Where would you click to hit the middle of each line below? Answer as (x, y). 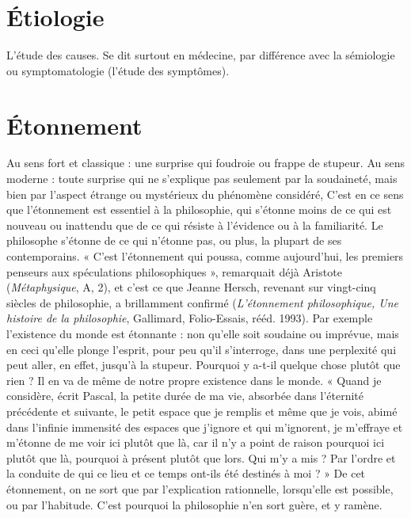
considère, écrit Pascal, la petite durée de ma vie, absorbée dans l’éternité (185, 396)
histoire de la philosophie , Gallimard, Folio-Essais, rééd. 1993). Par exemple (190, 318)
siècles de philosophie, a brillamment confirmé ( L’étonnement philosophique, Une (202, 302)
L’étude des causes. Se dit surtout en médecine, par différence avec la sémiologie (201, 55)
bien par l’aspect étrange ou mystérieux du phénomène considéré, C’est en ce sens (205, 194)
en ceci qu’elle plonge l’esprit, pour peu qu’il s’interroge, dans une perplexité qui (202, 349)
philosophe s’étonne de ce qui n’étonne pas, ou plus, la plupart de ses (174, 240)
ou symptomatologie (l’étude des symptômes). (118, 70)
